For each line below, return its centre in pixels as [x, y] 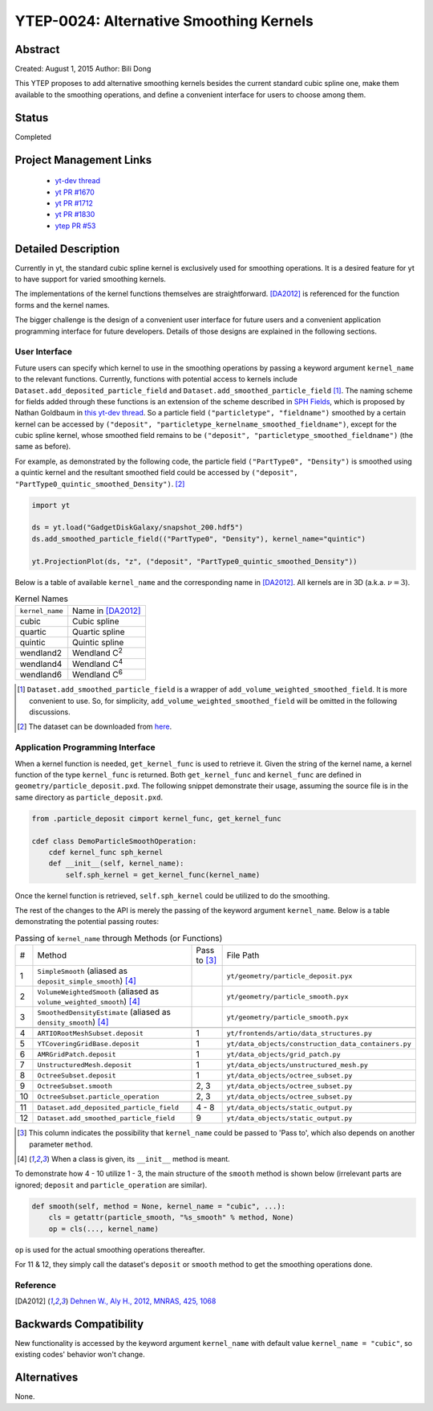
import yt [51, 505]
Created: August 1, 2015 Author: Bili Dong [83, 69]
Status [32, 118]
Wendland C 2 [98, 652]
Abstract [37, 49]
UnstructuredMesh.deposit [85, 1065]
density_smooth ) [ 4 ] [73, 1022]
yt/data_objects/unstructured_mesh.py [297, 1065]
